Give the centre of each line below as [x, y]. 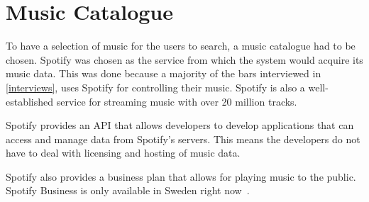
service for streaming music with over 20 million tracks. [177, 101]
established [30, 101]
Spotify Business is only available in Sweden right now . [128, 190]
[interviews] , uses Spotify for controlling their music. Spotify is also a [155, 87]
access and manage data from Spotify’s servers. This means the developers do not [183, 139]
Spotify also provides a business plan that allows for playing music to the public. [181, 176]
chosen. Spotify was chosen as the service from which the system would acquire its [184, 59]
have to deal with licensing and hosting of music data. [123, 153]
